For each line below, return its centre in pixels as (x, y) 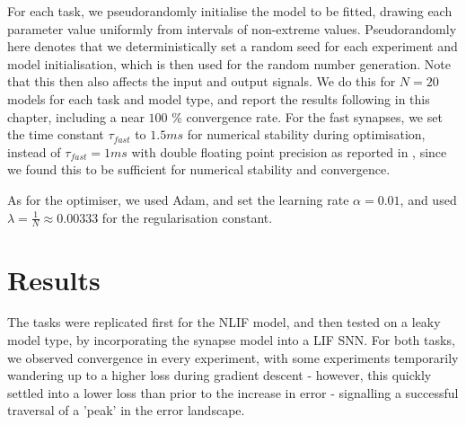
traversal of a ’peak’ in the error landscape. (126, 410)
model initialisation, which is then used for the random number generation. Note (229, 63)
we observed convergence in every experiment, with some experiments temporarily (233, 357)
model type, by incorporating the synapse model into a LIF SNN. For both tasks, (231, 340)
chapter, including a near (76, 116)
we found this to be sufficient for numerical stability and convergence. (199, 169)
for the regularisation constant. (187, 217)
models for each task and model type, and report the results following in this (219, 98)
